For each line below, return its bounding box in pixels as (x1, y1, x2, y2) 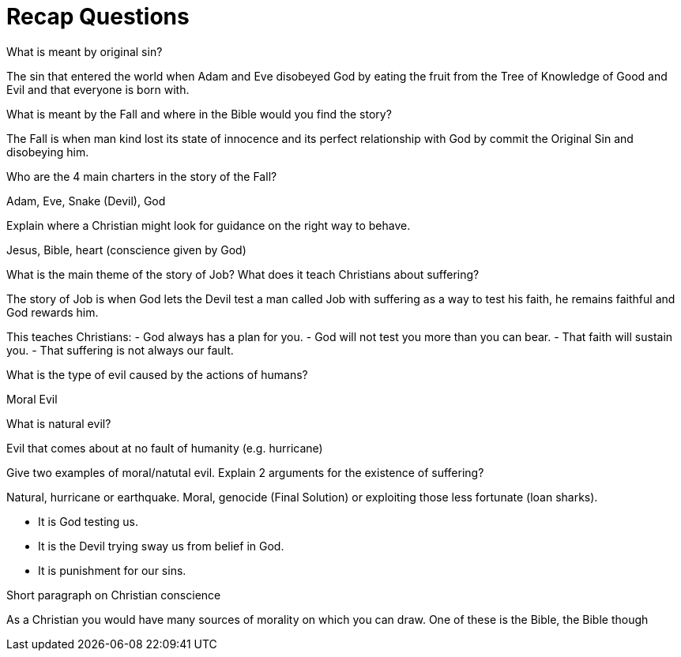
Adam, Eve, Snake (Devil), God (6, 193, 166, 208)
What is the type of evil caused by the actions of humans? (6, 367, 308, 381)
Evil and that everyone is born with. (6, 82, 190, 96)
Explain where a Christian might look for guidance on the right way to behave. (6, 218, 411, 232)
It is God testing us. (38, 514, 139, 528)
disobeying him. (6, 145, 89, 159)
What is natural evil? (6, 416, 111, 430)
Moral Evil (6, 392, 58, 406)
